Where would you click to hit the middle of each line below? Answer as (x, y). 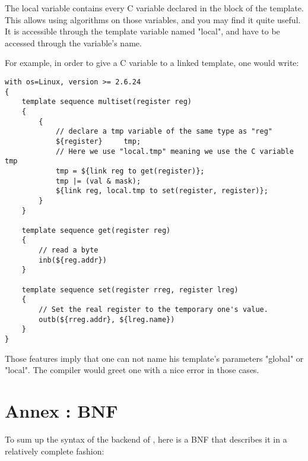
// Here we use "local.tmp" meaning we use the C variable (174, 151)
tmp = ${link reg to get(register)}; (130, 171)
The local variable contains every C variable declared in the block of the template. (154, 8)
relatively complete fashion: (55, 451)
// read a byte (69, 250)
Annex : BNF (61, 411)
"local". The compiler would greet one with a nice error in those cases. (132, 370)
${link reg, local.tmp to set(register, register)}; (162, 191)
